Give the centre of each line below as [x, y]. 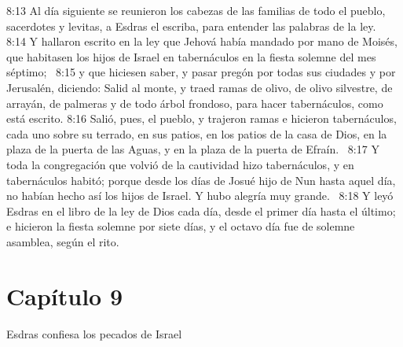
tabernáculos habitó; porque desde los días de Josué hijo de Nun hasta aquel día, [201, 180]
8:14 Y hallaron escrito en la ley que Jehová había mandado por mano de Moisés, [202, 41]
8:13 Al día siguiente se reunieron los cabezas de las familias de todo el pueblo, [196, 10]
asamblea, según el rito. [63, 241]
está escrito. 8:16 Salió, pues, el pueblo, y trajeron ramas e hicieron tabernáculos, [201, 118]
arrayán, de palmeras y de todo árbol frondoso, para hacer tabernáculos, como [195, 103]
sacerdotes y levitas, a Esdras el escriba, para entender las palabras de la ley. [191, 26]
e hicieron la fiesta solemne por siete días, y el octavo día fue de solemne [181, 226]
